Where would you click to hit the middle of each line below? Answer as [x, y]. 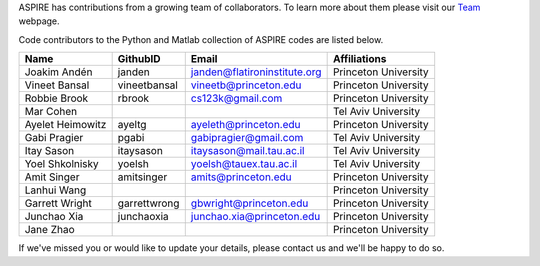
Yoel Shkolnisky [61, 164]
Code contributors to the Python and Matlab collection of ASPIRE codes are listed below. [201, 39]
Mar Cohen [51, 112]
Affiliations [359, 59]
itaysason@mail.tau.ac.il [247, 151]
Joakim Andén [58, 72]
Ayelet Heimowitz [65, 125]
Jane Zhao [49, 230]
